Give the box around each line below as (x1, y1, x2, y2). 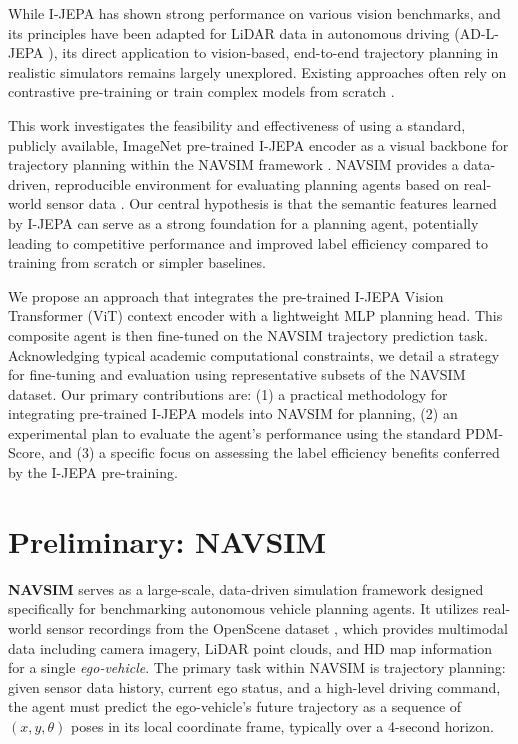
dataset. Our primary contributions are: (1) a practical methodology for (8, 383, 448, 404)
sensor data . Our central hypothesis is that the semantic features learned (46, 193, 497, 214)
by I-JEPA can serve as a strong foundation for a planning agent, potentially (8, 212, 479, 233)
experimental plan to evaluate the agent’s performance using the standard (8, 422, 461, 443)
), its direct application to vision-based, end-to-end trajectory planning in (48, 42, 499, 63)
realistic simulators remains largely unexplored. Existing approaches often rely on (8, 61, 507, 82)
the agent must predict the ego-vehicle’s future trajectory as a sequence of (8, 696, 462, 717)
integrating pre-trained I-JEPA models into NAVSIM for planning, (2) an (8, 403, 458, 424)
